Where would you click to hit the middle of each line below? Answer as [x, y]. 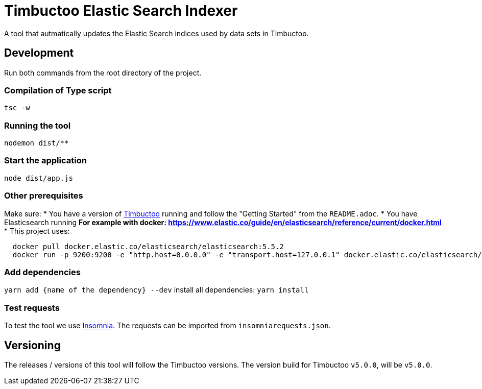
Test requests [32, 308]
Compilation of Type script [58, 90]
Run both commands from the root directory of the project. [103, 72]
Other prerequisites [44, 196]
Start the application [45, 161]
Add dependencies [42, 272]
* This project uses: [37, 231]
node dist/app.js [39, 178]
